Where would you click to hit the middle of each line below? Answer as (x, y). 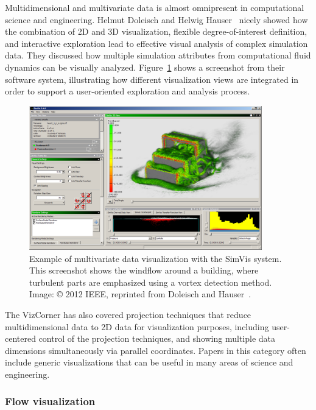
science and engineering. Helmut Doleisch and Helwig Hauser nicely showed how (156, 19)
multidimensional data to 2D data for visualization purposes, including (137, 326)
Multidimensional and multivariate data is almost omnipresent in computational (155, 7)
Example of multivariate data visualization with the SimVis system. (156, 258)
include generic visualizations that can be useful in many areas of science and (149, 362)
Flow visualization (50, 401)
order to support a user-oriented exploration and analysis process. (128, 91)
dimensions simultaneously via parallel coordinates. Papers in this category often (156, 350)
